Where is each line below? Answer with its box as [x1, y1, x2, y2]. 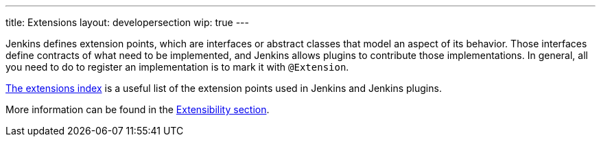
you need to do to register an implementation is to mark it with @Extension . [5, 61, 349, 73]
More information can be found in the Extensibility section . [5, 104, 270, 115]
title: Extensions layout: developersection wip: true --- [5, 16, 249, 28]
